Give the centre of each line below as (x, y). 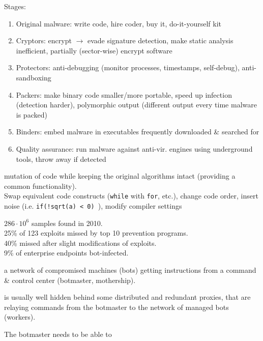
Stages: (15, 6)
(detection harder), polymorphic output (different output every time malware (136, 105)
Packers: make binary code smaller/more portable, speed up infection (124, 94)
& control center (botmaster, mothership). (70, 280)
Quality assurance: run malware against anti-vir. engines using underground (134, 148)
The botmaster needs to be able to (58, 334)
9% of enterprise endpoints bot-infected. (66, 253)
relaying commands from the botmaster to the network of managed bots (116, 307)
